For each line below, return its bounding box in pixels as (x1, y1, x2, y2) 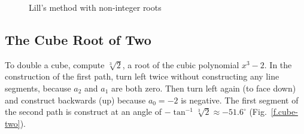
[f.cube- (270, 105, 298, 118)
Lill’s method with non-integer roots (29, 1, 162, 13)
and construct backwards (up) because (5, 93, 146, 106)
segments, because (5, 81, 71, 94)
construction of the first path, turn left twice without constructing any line (5, 70, 279, 83)
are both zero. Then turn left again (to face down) (111, 81, 296, 94)
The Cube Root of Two (5, 30, 151, 48)
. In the (264, 58, 292, 71)
